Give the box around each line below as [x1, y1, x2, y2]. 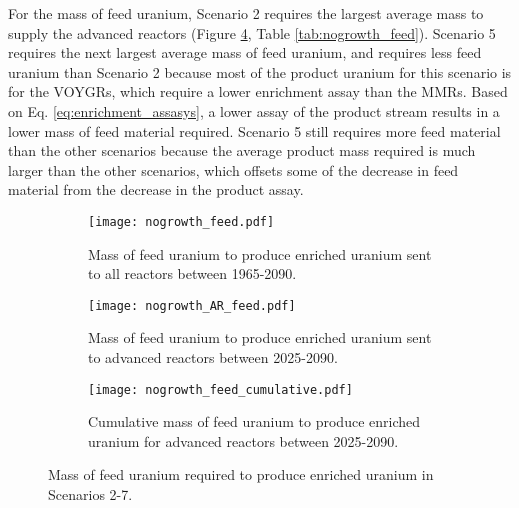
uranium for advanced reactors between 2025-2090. [88, 430, 399, 451]
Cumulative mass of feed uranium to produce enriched [88, 411, 420, 432]
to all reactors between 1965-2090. [88, 263, 297, 284]
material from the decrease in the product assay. [8, 179, 304, 200]
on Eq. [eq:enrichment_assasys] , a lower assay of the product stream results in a [8, 100, 500, 121]
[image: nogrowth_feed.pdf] [88, 214, 275, 229]
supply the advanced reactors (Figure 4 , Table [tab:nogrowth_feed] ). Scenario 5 [8, 22, 496, 43]
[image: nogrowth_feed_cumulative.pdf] [88, 382, 353, 397]
